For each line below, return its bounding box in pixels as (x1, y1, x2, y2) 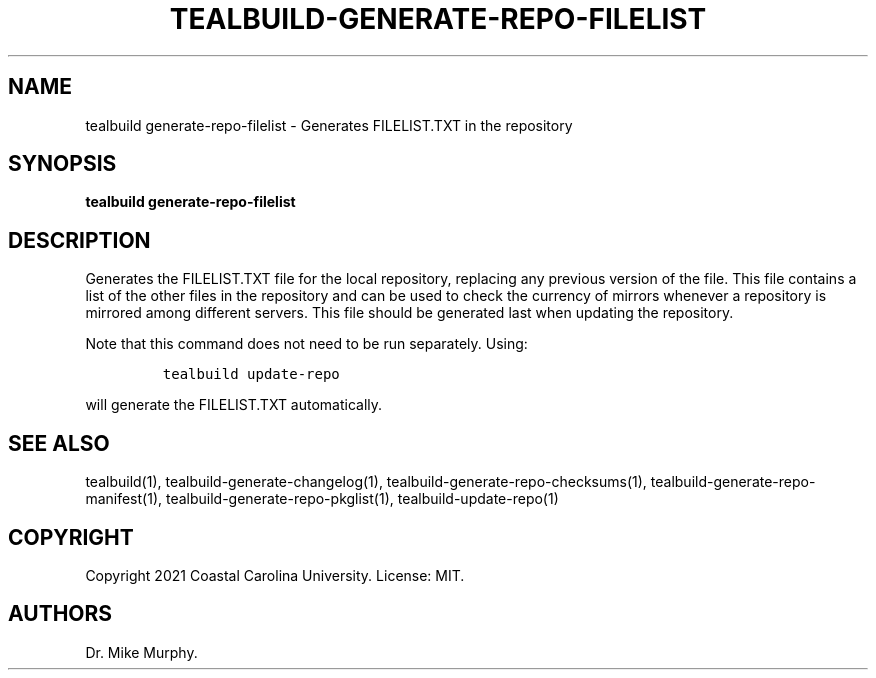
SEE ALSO (8, 430, 110, 456)
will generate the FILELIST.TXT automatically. (85, 396, 383, 414)
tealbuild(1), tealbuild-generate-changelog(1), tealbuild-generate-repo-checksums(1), (85, 473, 647, 491)
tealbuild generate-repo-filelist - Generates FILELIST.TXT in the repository (85, 116, 573, 134)
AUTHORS (8, 601, 113, 627)
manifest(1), (85, 490, 163, 508)
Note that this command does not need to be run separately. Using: (85, 335, 528, 353)
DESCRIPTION (8, 227, 151, 253)
